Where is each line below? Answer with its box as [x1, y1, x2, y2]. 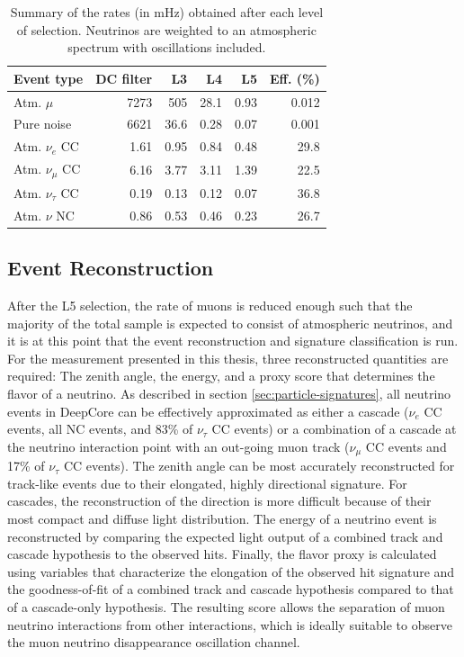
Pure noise [13, 114, 72, 133]
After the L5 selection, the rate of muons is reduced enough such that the [7, 296, 413, 314]
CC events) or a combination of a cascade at [211, 419, 457, 438]
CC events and [365, 436, 447, 455]
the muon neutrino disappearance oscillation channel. [7, 633, 300, 652]
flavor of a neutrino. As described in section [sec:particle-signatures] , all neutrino [7, 383, 451, 402]
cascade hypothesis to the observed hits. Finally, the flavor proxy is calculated [7, 544, 437, 563]
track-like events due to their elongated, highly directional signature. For [7, 473, 407, 492]
